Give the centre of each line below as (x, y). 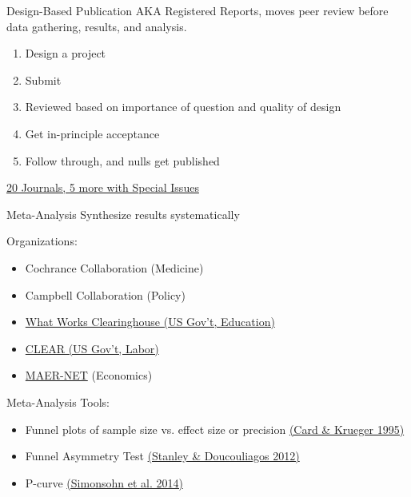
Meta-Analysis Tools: (58, 402)
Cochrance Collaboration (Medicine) (114, 267)
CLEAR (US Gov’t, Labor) (92, 348)
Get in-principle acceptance (92, 133)
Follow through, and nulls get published (122, 160)
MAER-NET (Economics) (89, 375)
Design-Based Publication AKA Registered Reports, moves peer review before (198, 10)
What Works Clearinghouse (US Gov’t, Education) (150, 322)
